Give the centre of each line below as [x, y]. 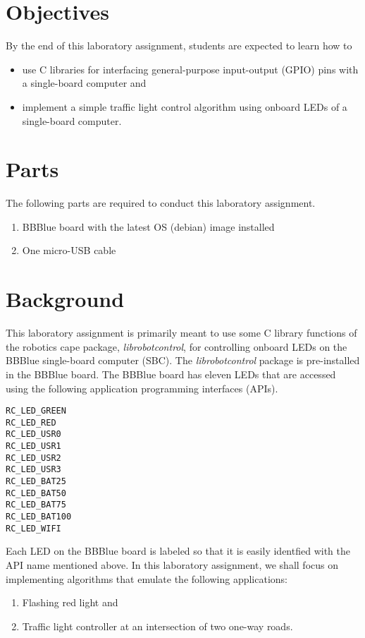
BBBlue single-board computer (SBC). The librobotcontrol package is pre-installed [183, 360]
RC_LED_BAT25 [36, 482]
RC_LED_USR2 [33, 458]
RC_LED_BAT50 [36, 493]
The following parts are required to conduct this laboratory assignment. [161, 203]
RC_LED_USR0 [33, 434]
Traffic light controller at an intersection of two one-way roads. [157, 626]
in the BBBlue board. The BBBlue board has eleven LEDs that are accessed [171, 374]
